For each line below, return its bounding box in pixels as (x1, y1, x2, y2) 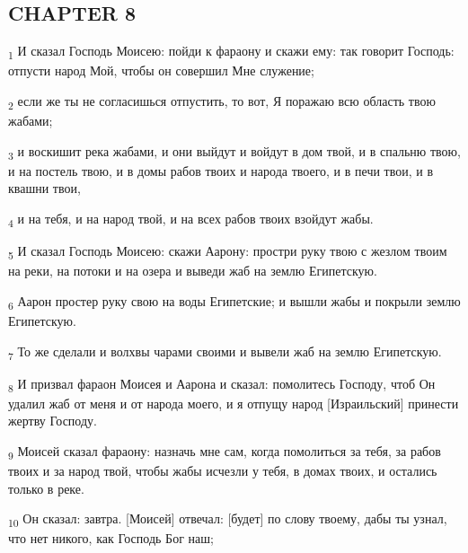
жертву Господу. (8, 411, 97, 430)
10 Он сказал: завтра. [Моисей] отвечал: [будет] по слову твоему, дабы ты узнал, (8, 509, 447, 531)
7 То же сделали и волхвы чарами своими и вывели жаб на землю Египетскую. (8, 341, 442, 363)
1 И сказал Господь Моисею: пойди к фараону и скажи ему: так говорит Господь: (8, 41, 455, 62)
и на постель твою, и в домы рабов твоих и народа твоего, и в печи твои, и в (8, 161, 434, 180)
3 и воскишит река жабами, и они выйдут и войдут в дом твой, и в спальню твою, (8, 141, 461, 162)
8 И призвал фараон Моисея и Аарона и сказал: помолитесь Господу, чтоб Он (8, 373, 436, 395)
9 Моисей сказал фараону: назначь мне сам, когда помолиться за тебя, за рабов (8, 441, 441, 462)
